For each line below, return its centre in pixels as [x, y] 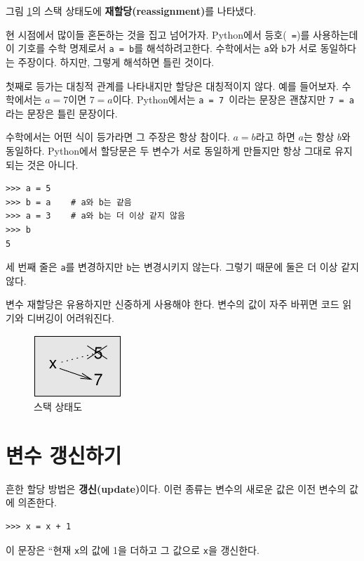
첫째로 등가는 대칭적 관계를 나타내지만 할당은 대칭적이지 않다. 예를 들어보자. [172, 85]
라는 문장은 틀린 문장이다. [62, 113]
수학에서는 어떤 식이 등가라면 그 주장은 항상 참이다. [118, 137]
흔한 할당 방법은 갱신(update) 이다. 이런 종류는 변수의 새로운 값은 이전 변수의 [176, 488]
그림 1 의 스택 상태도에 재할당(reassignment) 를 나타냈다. [131, 11]
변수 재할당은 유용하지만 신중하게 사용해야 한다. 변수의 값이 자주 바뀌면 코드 [173, 304]
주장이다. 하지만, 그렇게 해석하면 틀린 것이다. [116, 62]
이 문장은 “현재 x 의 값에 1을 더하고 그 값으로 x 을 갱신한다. [133, 549]
